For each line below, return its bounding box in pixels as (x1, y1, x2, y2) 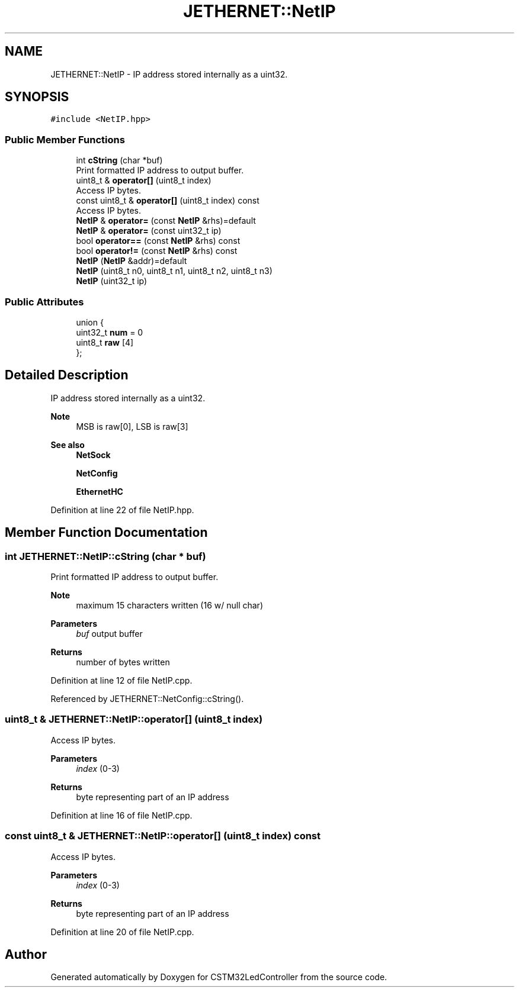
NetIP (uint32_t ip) (76, 276, 148, 286)
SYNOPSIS (5, 89, 69, 105)
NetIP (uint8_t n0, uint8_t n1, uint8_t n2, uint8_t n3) (76, 266, 273, 276)
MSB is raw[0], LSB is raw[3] (76, 421, 188, 431)
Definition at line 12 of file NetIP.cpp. (50, 675, 193, 685)
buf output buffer (76, 629, 143, 639)
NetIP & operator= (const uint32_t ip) (76, 226, 222, 236)
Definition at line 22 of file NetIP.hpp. (50, 504, 194, 515)
